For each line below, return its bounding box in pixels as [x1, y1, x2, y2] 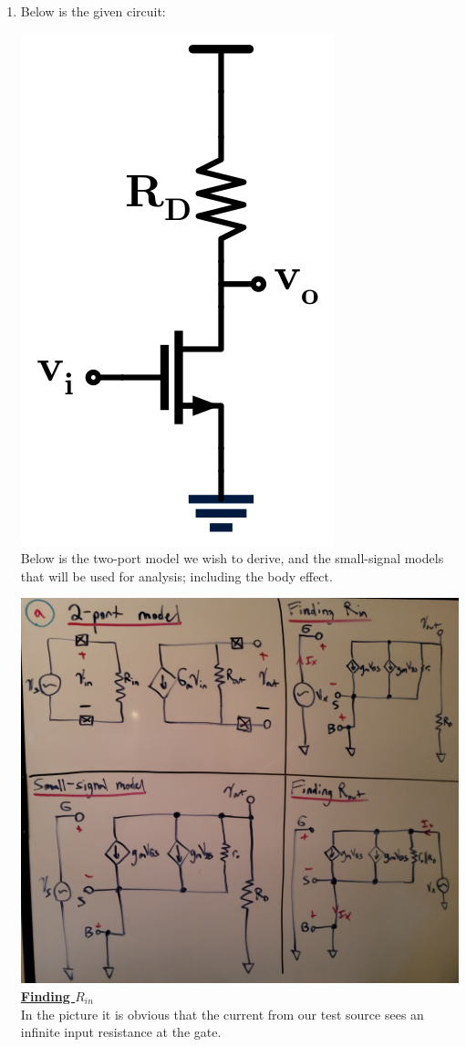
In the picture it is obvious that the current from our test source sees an [20, 1004, 424, 1023]
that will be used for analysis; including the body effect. [20, 566, 333, 585]
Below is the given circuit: [20, 2, 166, 20]
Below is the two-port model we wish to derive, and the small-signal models [20, 549, 444, 568]
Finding [20, 987, 70, 1006]
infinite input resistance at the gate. [20, 1022, 222, 1042]
